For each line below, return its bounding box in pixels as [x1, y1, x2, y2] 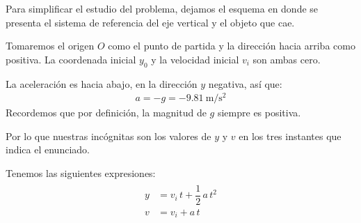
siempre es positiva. [217, 105, 301, 120]
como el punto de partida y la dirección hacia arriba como [108, 38, 355, 53]
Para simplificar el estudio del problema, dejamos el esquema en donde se [6, 1, 319, 15]
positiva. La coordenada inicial [6, 52, 136, 66]
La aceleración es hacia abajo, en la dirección [6, 76, 198, 91]
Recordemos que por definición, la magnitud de [6, 105, 207, 120]
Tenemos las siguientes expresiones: [6, 166, 156, 180]
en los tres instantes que [239, 128, 342, 143]
